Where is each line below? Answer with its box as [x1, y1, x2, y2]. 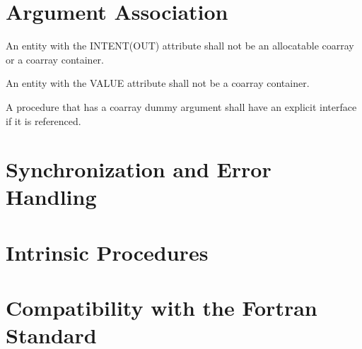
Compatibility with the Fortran [6, 293, 317, 322]
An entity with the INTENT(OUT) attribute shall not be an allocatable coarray [6, 38, 354, 53]
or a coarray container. [6, 52, 104, 66]
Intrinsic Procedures [6, 237, 209, 266]
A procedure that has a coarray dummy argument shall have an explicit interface [6, 99, 357, 114]
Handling [6, 182, 97, 211]
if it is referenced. [6, 113, 81, 128]
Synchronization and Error [6, 155, 271, 184]
